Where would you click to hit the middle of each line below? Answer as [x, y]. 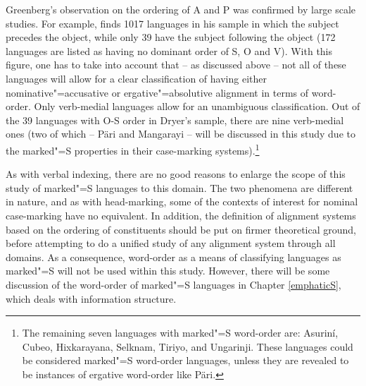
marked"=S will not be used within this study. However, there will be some [168, 271]
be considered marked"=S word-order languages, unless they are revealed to [185, 360]
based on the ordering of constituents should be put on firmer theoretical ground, [181, 229]
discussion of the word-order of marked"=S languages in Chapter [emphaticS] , [173, 284]
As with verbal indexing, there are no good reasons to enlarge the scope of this [176, 174]
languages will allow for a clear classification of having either [136, 78]
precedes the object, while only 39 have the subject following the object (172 [171, 37]
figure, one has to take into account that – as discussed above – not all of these [176, 65]
